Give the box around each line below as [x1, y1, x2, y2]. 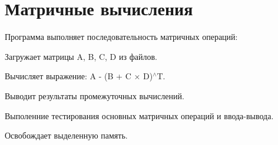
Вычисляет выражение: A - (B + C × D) [5, 70, 153, 82]
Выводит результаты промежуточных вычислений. [5, 89, 184, 102]
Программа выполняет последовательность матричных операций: [5, 31, 238, 43]
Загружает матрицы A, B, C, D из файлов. [5, 50, 157, 62]
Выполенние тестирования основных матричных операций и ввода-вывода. [5, 109, 274, 122]
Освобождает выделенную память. [5, 129, 128, 141]
